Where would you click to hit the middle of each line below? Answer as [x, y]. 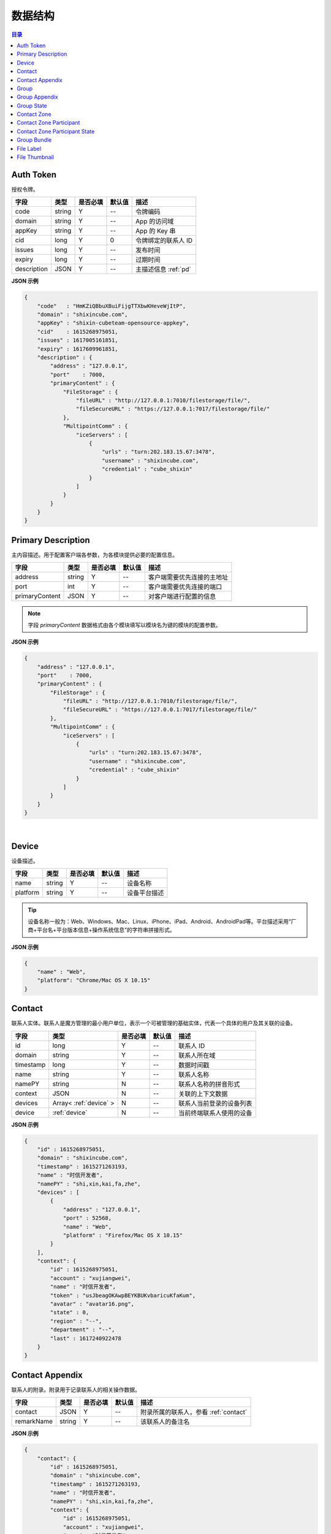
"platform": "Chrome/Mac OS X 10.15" [94, 981]
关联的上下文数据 [203, 1093]
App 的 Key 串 [156, 231]
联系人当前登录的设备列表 [215, 1103]
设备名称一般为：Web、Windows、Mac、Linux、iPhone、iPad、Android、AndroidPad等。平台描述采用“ [159, 921]
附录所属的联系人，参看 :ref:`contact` [194, 1413]
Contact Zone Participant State [56, 131]
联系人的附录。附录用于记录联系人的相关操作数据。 [76, 1389]
